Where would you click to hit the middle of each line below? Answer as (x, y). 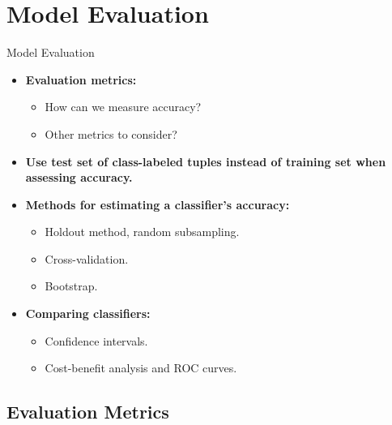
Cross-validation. (87, 258)
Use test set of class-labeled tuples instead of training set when (206, 161)
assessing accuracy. (79, 177)
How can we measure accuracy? (123, 107)
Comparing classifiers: (88, 313)
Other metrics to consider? (111, 133)
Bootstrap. (71, 286)
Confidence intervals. (96, 340)
